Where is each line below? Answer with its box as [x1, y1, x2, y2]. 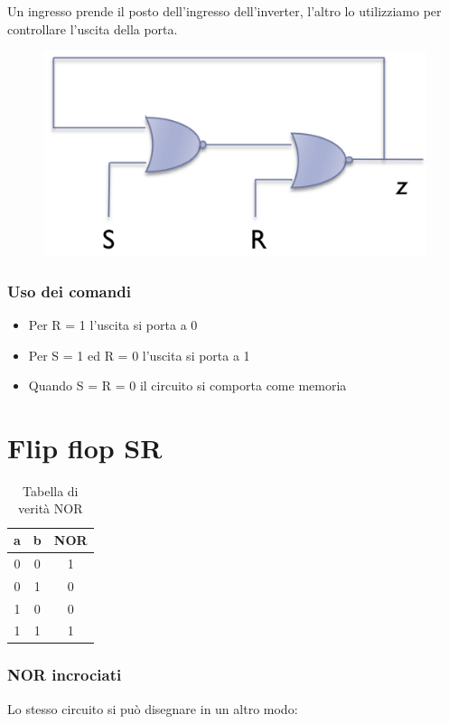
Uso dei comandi [7, 279, 131, 302]
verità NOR [18, 499, 83, 518]
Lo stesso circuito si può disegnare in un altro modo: [7, 699, 298, 718]
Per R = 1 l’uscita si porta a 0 [28, 315, 198, 334]
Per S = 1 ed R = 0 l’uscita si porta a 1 [28, 345, 250, 364]
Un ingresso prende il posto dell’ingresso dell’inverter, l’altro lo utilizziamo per [7, 2, 442, 20]
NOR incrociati [7, 663, 122, 686]
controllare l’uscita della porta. [7, 19, 178, 38]
